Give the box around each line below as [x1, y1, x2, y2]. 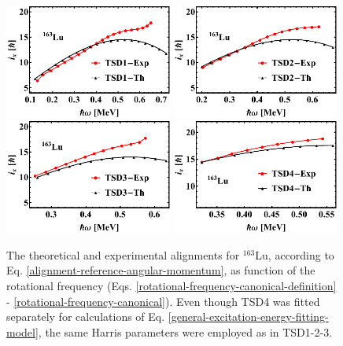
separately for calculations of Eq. [6, 308, 165, 325]
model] [6, 323, 39, 340]
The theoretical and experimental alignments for [6, 246, 240, 263]
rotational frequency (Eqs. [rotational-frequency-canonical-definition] [6, 277, 337, 293]
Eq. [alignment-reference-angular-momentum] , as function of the [6, 262, 315, 278]
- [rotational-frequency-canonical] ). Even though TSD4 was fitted [6, 293, 320, 309]
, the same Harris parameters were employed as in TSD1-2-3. [38, 323, 333, 340]
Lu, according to [255, 246, 334, 263]
